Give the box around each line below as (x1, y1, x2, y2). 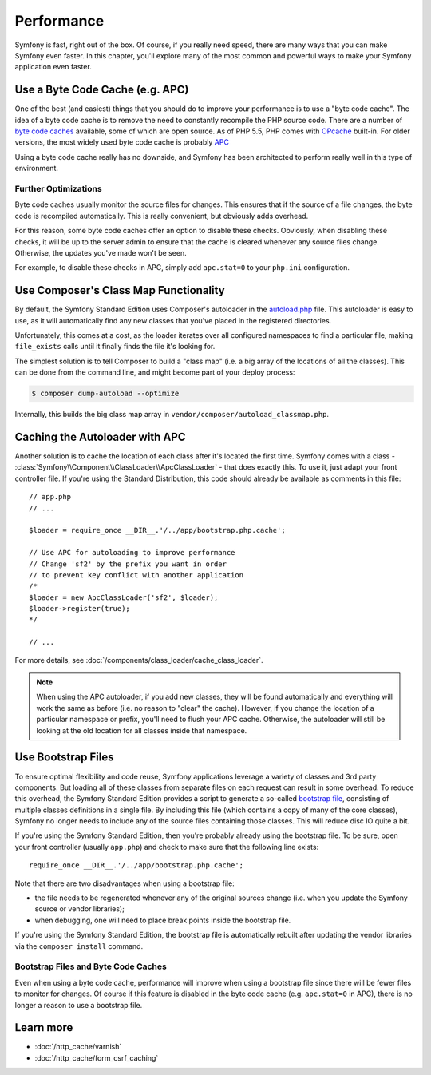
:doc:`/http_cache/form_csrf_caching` (34, 1053, 159, 1062)
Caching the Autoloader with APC (14, 430, 186, 443)
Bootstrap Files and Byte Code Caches (14, 961, 167, 972)
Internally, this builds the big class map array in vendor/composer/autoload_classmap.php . (14, 410, 330, 419)
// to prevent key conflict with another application (29, 570, 243, 579)
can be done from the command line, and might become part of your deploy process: (14, 367, 295, 377)
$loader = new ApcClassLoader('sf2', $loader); (29, 593, 219, 602)
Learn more (14, 1021, 73, 1034)
